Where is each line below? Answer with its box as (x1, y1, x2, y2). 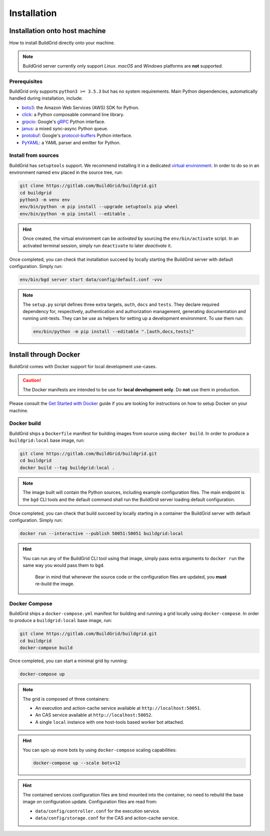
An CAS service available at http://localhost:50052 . (35, 712, 152, 718)
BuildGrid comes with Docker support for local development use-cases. (9, 363, 157, 369)
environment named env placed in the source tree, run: (9, 169, 123, 175)
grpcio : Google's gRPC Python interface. (21, 118, 106, 125)
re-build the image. (35, 581, 75, 587)
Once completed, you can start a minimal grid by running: (9, 658, 128, 664)
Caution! (22, 377, 41, 383)
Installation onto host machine (9, 27, 106, 35)
